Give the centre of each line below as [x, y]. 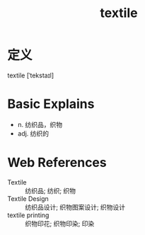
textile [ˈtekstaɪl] [31, 75]
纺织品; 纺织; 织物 [51, 190]
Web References [57, 163]
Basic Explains [51, 104]
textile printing [28, 215]
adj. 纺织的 [33, 133]
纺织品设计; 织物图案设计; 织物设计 [75, 207]
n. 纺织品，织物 [40, 124]
